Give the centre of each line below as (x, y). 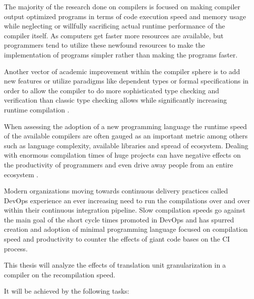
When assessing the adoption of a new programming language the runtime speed (126, 126)
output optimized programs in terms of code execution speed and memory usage (125, 16)
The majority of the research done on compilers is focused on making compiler (122, 6)
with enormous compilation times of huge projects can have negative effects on (122, 155)
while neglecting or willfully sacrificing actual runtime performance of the (115, 26)
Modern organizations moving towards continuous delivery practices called (116, 191)
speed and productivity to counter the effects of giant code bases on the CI (117, 239)
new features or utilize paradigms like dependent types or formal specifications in (126, 81)
